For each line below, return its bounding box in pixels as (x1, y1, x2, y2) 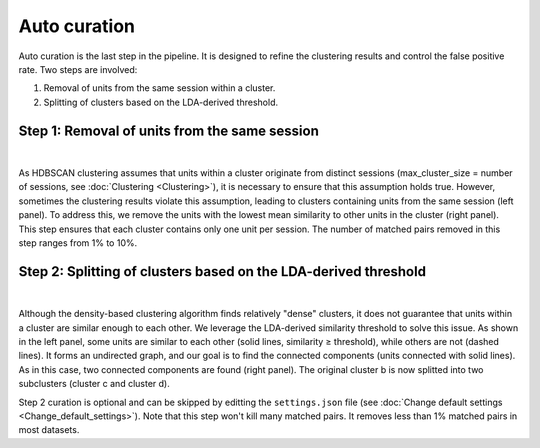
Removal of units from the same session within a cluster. (43, 82, 276, 94)
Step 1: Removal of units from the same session (18, 122, 320, 139)
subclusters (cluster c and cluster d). (18, 378, 170, 390)
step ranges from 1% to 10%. (18, 236, 138, 249)
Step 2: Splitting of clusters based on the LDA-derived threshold (18, 263, 427, 280)
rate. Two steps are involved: (18, 63, 138, 75)
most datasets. (18, 424, 80, 436)
